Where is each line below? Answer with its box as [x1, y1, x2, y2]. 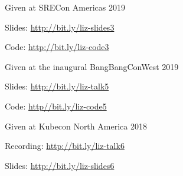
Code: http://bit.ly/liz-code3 [5, 41, 109, 53]
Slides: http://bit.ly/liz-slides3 [5, 21, 115, 33]
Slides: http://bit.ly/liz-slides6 [5, 159, 115, 171]
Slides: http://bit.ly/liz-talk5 [5, 80, 109, 92]
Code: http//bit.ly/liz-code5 [5, 99, 107, 112]
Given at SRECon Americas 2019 [5, 1, 125, 13]
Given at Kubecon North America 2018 [5, 119, 147, 132]
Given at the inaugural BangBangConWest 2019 [5, 60, 179, 72]
